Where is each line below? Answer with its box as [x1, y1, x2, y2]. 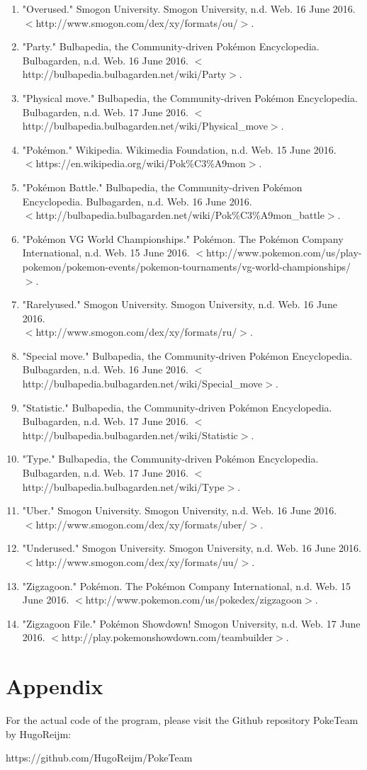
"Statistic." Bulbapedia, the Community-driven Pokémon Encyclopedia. [22, 400, 332, 414]
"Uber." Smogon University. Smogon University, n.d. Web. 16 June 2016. [22, 503, 337, 518]
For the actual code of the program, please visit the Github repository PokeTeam [6, 713, 358, 727]
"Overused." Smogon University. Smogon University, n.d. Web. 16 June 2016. [22, 1, 356, 16]
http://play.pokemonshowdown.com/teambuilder [62, 630, 273, 645]
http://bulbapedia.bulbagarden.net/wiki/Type [22, 479, 225, 494]
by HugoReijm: [6, 726, 71, 741]
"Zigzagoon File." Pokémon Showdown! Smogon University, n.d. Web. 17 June [22, 616, 361, 630]
